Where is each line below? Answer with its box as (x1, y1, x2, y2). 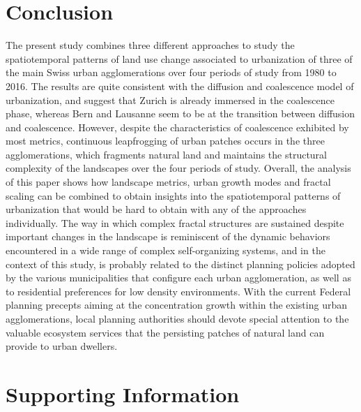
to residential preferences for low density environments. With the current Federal (6, 284, 351, 298)
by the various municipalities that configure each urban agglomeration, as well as (6, 270, 351, 285)
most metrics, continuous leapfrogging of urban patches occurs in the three (6, 133, 325, 148)
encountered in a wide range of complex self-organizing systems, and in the (6, 243, 325, 258)
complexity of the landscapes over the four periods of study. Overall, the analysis (6, 161, 351, 175)
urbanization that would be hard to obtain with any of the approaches (6, 202, 307, 216)
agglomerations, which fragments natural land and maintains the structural (6, 147, 327, 161)
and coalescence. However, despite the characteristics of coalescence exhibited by (6, 119, 349, 134)
